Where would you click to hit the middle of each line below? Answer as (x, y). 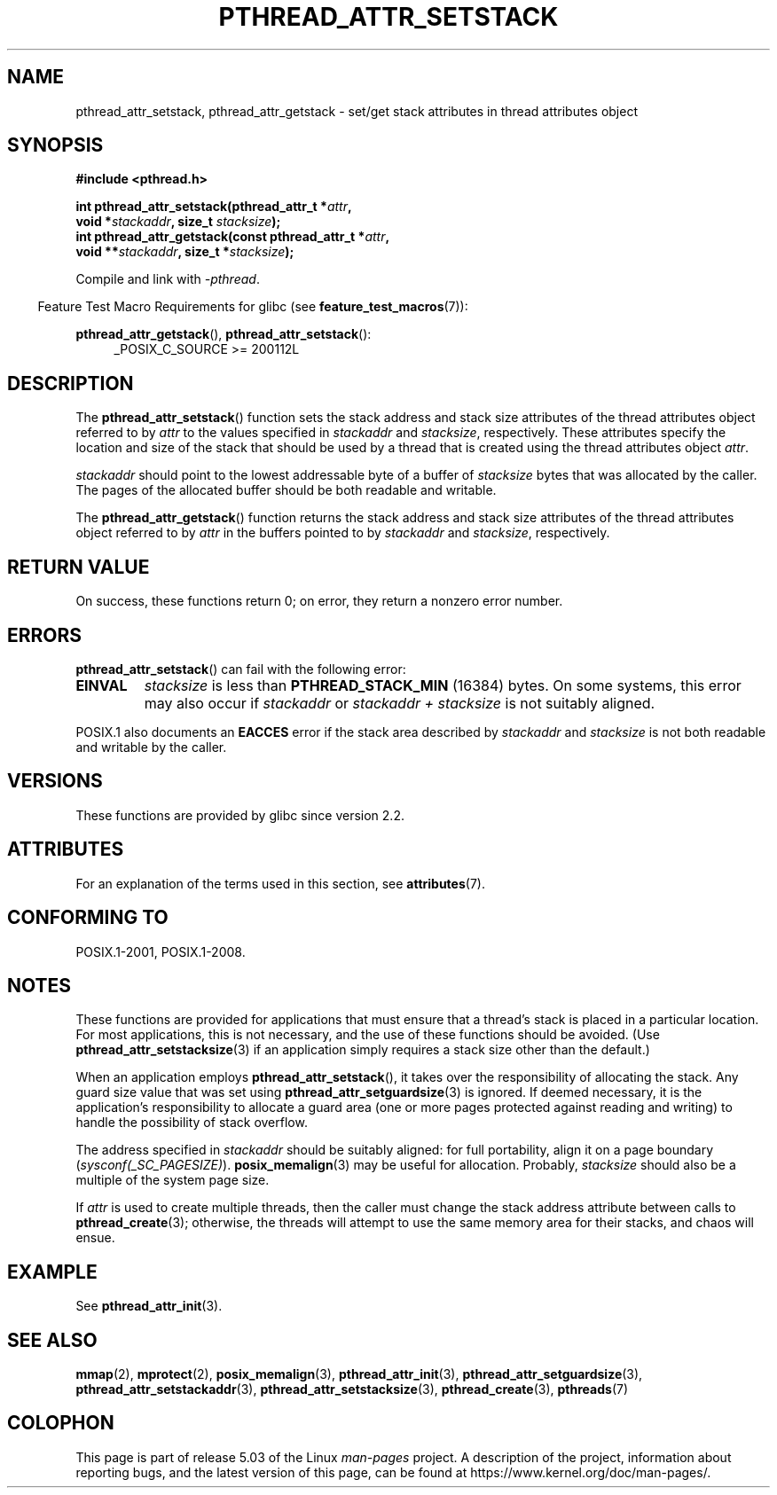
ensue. (95, 1238)
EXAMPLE (52, 1272)
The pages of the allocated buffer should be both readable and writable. (286, 490)
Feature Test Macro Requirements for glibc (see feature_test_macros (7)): (253, 307)
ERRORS (45, 635)
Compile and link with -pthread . (168, 279)
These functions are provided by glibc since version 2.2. (240, 815)
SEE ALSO (52, 1340)
